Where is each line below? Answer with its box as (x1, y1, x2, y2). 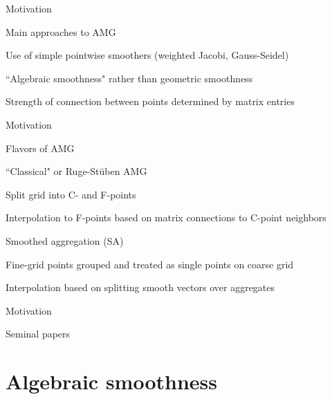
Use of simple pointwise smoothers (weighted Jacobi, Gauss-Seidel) (6, 48, 289, 62)
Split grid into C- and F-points (6, 187, 136, 201)
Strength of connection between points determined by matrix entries (6, 94, 295, 109)
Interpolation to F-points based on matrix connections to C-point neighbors (6, 210, 326, 225)
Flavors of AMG (6, 140, 75, 155)
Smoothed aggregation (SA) (6, 233, 124, 248)
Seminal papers (6, 326, 71, 341)
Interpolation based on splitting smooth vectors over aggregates (6, 280, 275, 295)
